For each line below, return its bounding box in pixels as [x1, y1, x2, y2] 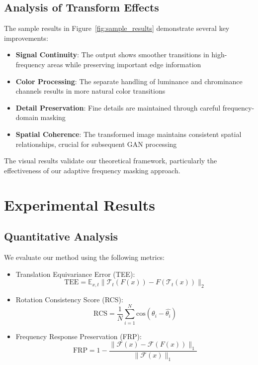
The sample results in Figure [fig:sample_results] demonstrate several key [4, 23, 230, 33]
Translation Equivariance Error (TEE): [15, 268, 135, 279]
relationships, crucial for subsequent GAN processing [15, 138, 177, 149]
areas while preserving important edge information [47, 59, 201, 69]
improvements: [4, 32, 48, 43]
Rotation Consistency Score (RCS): [15, 294, 123, 304]
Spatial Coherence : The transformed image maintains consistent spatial [15, 128, 242, 139]
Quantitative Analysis [4, 229, 118, 244]
